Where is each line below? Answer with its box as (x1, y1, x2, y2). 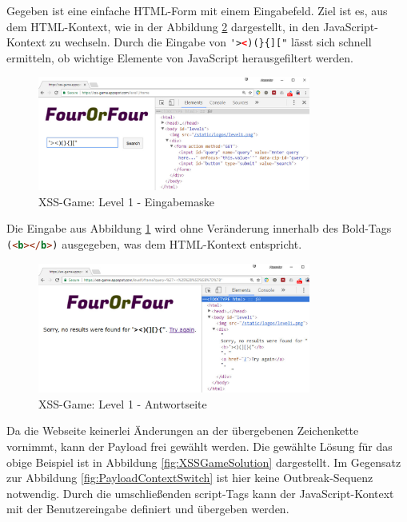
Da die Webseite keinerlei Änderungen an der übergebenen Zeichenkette (6, 422, 359, 439)
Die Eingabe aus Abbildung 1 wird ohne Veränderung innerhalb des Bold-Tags (6, 220, 392, 237)
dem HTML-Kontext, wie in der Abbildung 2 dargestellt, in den (6, 18, 320, 34)
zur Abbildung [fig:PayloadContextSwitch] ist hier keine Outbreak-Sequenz (6, 469, 373, 486)
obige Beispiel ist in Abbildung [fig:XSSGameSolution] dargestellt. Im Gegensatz (6, 453, 401, 470)
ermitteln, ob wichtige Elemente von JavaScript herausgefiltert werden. (6, 49, 353, 66)
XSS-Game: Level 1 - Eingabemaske (38, 193, 214, 209)
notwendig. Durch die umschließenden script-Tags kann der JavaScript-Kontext (6, 484, 394, 501)
